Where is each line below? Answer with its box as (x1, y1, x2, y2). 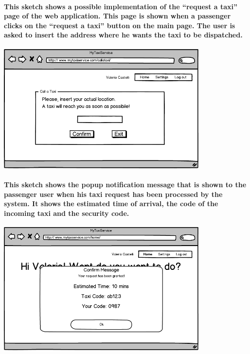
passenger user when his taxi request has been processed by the (4, 189, 223, 199)
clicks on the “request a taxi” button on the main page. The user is (4, 20, 235, 30)
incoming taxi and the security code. (4, 208, 129, 218)
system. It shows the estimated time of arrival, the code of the (4, 198, 218, 209)
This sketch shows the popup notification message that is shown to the (4, 179, 247, 190)
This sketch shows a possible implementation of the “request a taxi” (4, 1, 238, 11)
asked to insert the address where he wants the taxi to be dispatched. (4, 30, 243, 40)
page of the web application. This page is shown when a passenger (4, 11, 231, 21)
